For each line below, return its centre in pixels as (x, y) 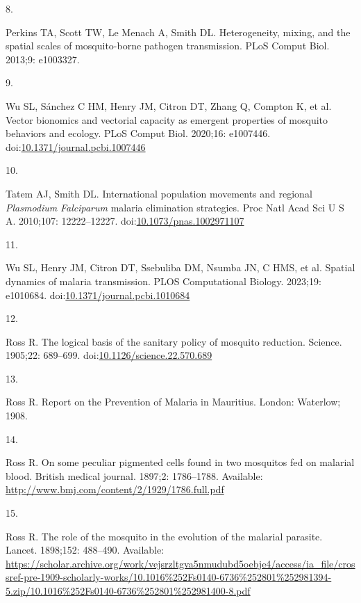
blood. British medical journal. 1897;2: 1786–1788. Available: (134, 475)
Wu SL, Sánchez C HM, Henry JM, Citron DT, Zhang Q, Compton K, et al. (169, 105)
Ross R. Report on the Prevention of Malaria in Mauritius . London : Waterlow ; (173, 402)
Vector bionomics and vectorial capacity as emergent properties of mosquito (167, 119)
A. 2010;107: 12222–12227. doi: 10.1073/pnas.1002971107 (125, 221)
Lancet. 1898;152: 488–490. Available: (85, 550)
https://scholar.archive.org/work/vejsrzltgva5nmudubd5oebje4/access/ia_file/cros (180, 563)
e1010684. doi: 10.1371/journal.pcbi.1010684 (98, 295)
